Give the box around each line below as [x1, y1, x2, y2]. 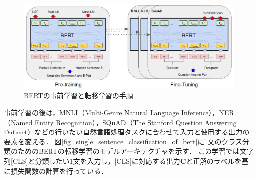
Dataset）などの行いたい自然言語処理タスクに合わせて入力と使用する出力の [4, 127, 250, 137]
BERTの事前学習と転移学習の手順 [24, 90, 133, 101]
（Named [4, 117, 33, 127]
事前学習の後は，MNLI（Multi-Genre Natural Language [4, 107, 179, 118]
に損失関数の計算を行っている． [4, 165, 108, 176]
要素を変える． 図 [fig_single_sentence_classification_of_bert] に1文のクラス [4, 136, 243, 146]
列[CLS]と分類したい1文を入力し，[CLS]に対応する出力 [4, 155, 180, 166]
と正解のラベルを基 [186, 155, 249, 166]
